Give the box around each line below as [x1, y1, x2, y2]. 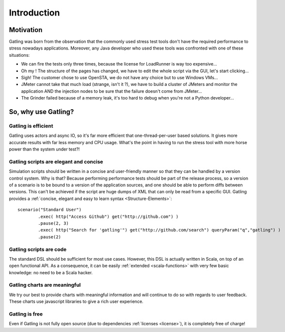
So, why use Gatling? [9, 108, 74, 116]
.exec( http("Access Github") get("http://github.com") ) [38, 214, 179, 219]
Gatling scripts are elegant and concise [9, 158, 104, 165]
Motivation [9, 26, 43, 34]
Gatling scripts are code [9, 246, 67, 252]
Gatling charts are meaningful [9, 282, 81, 288]
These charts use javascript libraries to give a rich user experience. [9, 299, 143, 304]
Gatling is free [9, 311, 43, 317]
